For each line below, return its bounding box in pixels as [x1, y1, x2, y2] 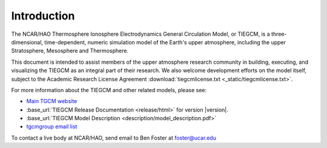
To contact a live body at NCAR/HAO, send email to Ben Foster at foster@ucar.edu [11, 134, 216, 141]
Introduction [11, 9, 75, 22]
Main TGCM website [26, 98, 78, 105]
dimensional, [11, 38, 44, 45]
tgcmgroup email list [26, 123, 78, 130]
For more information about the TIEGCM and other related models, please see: [11, 86, 207, 93]
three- [271, 30, 287, 38]
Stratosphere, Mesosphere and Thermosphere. [11, 47, 129, 55]
